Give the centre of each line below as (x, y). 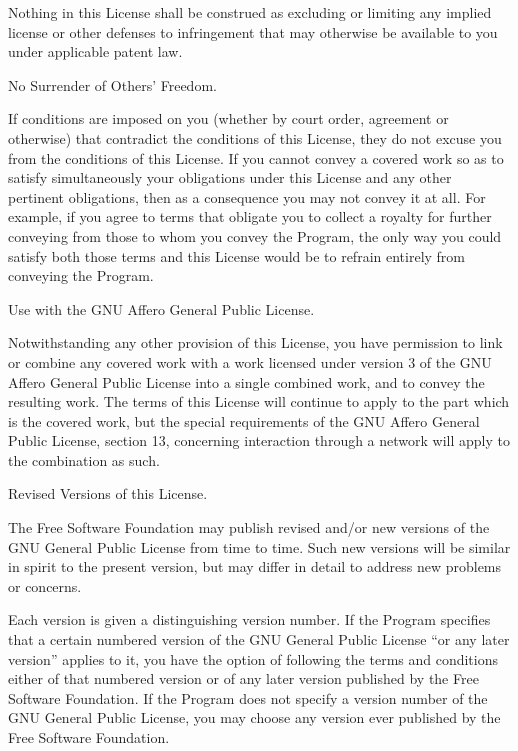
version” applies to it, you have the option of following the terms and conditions (253, 658)
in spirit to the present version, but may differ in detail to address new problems (255, 566)
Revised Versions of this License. (108, 493)
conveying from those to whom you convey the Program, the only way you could (255, 235)
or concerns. (45, 585)
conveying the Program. (81, 275)
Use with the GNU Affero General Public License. (161, 308)
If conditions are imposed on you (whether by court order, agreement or (228, 118)
